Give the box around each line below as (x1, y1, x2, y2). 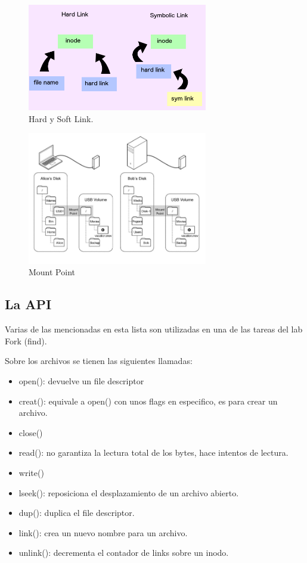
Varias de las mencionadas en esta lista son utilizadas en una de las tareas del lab (5, 323, 303, 335)
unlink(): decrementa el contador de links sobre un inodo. (18, 546, 229, 559)
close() (18, 426, 43, 438)
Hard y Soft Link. (29, 112, 94, 125)
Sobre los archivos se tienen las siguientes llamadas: (5, 354, 193, 367)
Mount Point (29, 266, 75, 278)
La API (5, 295, 52, 313)
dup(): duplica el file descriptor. (18, 506, 135, 519)
